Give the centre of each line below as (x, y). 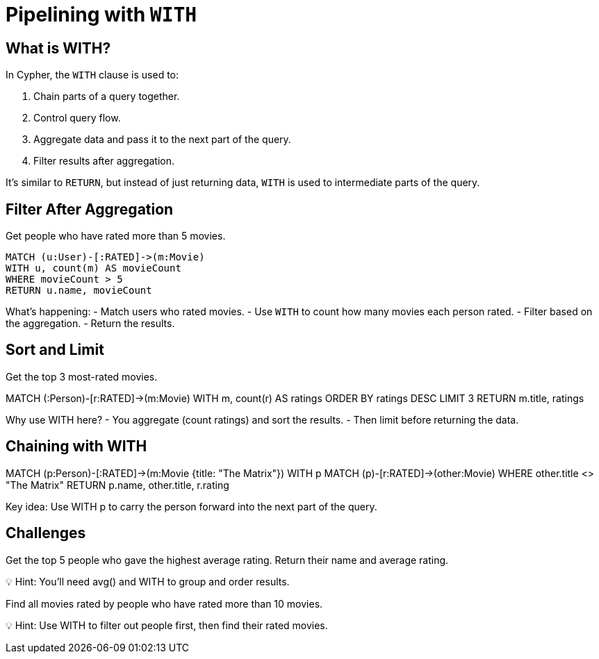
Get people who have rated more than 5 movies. (116, 236)
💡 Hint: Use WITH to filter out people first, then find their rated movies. (167, 625)
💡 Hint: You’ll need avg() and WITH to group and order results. (148, 581)
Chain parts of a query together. (107, 97)
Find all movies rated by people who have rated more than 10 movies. (164, 603)
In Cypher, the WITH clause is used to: (92, 75)
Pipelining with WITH (101, 15)
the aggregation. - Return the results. (90, 324)
